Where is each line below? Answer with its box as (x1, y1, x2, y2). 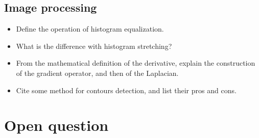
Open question (4, 115, 109, 135)
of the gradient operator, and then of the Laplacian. (16, 67, 179, 78)
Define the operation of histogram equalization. (16, 23, 164, 34)
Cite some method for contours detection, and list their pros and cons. (16, 85, 237, 95)
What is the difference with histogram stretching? (16, 40, 172, 51)
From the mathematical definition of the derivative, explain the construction (16, 58, 255, 68)
